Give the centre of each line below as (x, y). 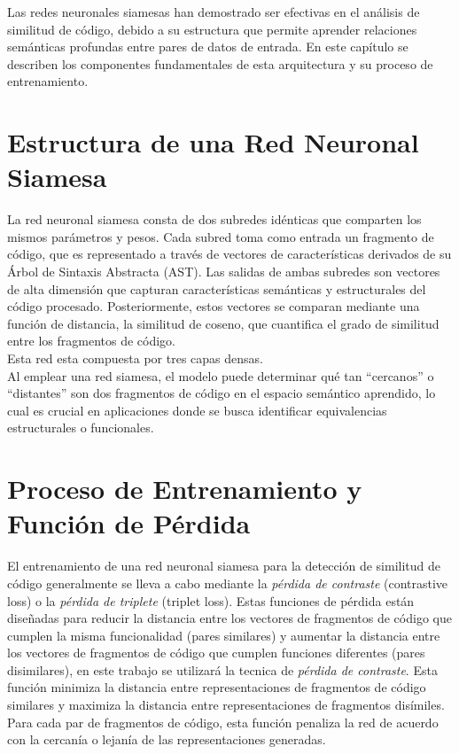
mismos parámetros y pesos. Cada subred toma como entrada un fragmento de (221, 236)
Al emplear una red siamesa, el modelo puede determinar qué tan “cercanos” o (221, 375)
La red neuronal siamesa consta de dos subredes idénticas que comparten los (214, 219)
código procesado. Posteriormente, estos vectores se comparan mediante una (214, 306)
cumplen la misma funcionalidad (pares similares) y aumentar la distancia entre (224, 635)
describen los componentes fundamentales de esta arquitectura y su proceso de (220, 63)
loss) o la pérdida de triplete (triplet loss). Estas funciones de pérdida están (211, 600)
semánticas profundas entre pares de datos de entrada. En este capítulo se (208, 47)
